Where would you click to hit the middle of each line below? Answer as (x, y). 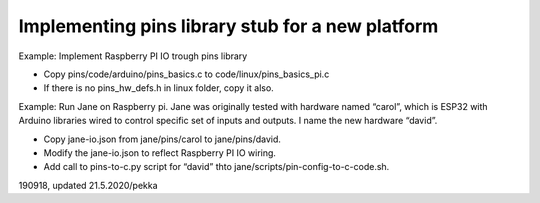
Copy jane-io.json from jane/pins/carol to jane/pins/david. (162, 139)
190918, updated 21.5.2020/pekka (88, 185)
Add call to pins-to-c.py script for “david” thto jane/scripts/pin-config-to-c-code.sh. (216, 167)
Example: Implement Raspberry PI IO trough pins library (133, 56)
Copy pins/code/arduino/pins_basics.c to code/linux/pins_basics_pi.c (186, 74)
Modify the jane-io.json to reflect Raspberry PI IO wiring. (160, 152)
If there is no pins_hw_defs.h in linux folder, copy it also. (158, 88)
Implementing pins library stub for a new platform (228, 26)
